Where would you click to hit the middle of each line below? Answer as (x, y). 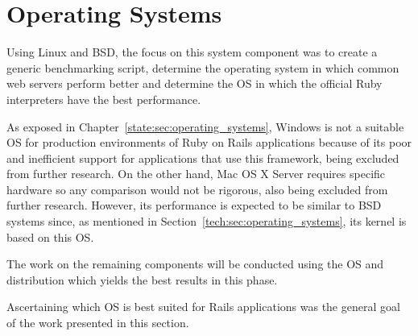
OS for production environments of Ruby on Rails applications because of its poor (209, 142)
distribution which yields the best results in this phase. (142, 279)
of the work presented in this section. (98, 323)
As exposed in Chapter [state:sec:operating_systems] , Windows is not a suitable (205, 126)
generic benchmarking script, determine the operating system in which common (203, 67)
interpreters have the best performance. (104, 99)
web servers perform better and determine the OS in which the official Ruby (195, 83)
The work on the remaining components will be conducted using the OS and (195, 264)
